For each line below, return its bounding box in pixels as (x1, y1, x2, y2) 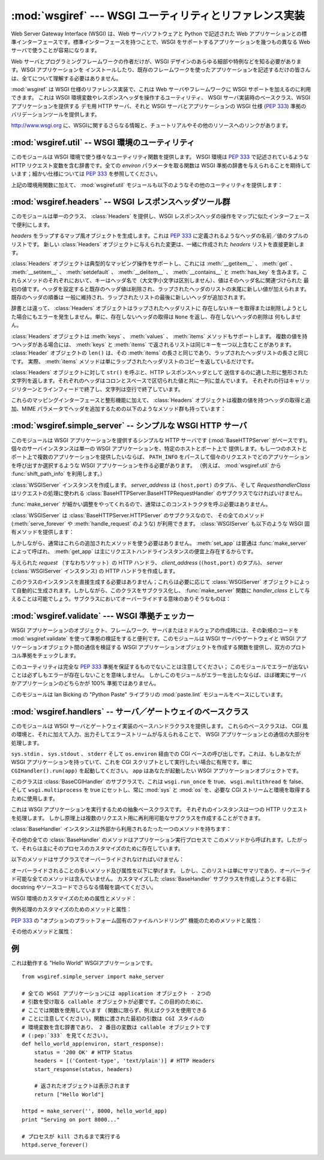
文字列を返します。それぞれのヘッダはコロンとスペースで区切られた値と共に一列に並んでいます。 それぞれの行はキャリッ (11, 377, 310, 384)
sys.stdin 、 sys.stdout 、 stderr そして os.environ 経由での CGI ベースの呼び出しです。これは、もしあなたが (11, 750, 301, 757)
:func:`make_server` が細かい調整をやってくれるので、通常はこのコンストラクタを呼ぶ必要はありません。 (11, 500, 271, 508)
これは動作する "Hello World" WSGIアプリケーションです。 (11, 959, 156, 967)
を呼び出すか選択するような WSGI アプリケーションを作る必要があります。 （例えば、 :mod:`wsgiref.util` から (11, 461, 281, 469)
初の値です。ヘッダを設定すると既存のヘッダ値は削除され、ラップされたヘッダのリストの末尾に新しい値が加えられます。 (11, 285, 310, 293)
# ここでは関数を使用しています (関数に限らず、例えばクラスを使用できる (22, 1007, 207, 1013)
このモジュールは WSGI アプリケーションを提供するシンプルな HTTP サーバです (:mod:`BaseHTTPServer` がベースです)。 (11, 436, 311, 444)
